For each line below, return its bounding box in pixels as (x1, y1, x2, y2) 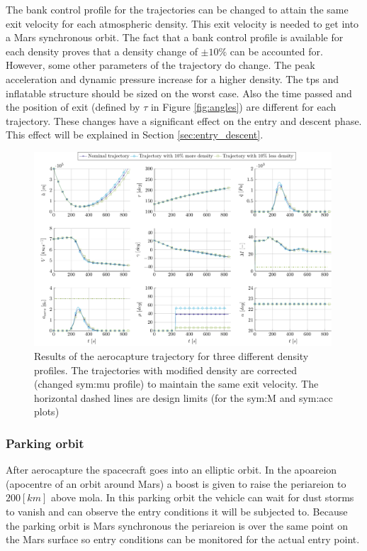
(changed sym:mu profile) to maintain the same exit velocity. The (34, 376, 319, 391)
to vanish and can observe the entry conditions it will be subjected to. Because (6, 503, 348, 518)
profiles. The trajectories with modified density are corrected (34, 362, 298, 377)
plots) (34, 404, 60, 419)
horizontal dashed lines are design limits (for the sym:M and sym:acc (34, 390, 333, 405)
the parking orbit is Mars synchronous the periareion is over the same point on (6, 518, 348, 533)
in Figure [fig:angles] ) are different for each (150, 99, 337, 114)
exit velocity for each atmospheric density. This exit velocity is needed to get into (6, 16, 359, 31)
